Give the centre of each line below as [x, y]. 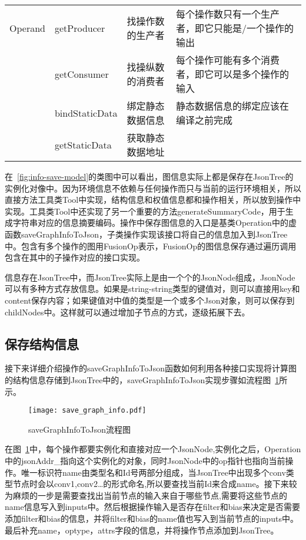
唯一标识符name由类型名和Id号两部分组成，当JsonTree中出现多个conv [153, 472]
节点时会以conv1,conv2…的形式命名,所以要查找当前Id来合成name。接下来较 [155, 484]
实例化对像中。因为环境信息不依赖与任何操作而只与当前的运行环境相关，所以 [153, 188]
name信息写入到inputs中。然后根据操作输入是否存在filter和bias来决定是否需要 [152, 507]
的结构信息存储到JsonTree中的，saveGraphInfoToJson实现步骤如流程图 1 [142, 379]
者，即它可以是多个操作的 [232, 74]
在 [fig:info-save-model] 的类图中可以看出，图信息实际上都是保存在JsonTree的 [149, 176]
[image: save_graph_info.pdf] [87, 411]
